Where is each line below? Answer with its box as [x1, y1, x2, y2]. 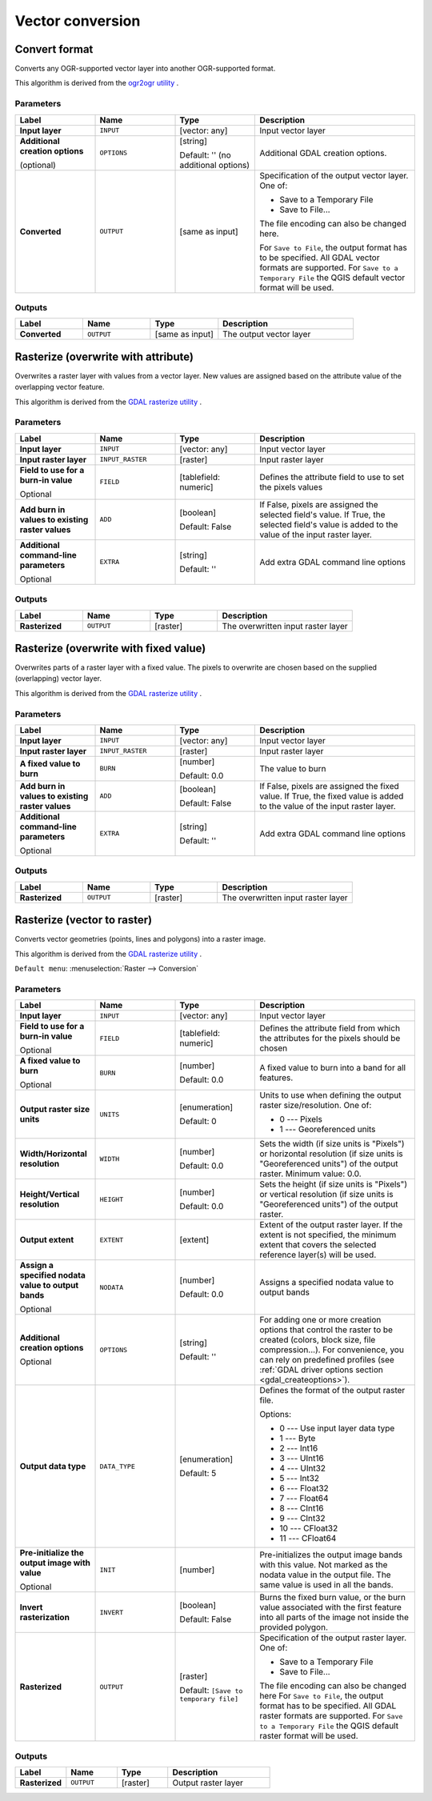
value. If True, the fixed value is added [259, 790, 404, 802]
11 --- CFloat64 [279, 1533, 337, 1544]
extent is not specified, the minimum [259, 1229, 397, 1240]
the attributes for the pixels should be [259, 1033, 401, 1044]
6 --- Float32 [279, 1483, 330, 1494]
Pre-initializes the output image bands [259, 1549, 403, 1560]
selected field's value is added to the [259, 518, 398, 530]
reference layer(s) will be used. [259, 1249, 377, 1260]
